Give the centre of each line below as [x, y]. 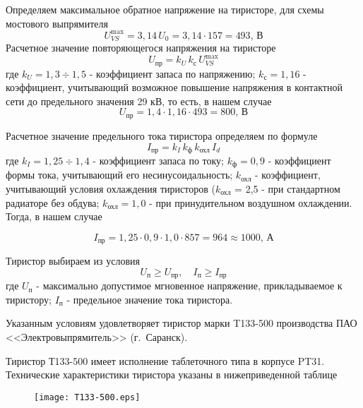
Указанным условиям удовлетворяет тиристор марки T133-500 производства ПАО [181, 323]
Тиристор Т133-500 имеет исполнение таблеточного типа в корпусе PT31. [165, 360]
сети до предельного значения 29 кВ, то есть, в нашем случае [139, 101]
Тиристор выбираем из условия [73, 261]
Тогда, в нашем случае [54, 216]
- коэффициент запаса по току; [158, 160]
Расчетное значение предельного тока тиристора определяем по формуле [162, 135]
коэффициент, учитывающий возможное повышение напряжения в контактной [174, 87]
